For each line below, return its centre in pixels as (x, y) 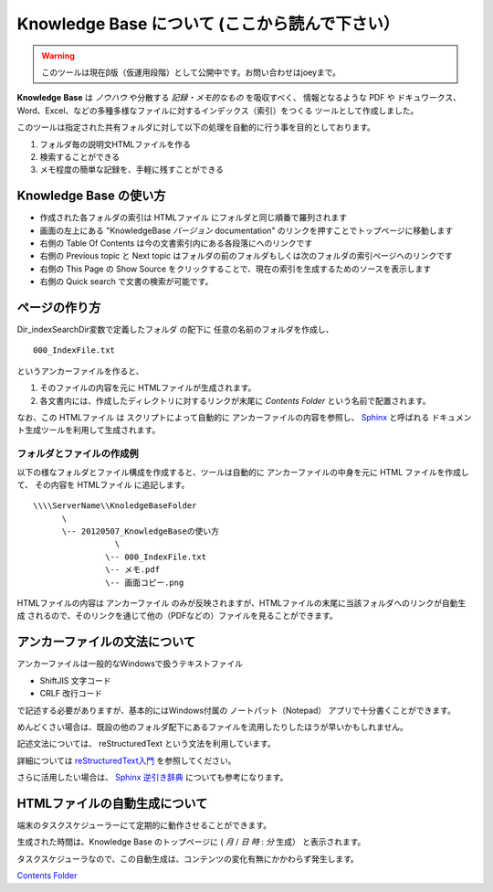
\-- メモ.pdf (132, 570)
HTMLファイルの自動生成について (112, 803)
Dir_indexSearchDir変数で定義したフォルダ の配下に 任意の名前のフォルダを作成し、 (175, 330)
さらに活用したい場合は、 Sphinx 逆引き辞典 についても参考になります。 (152, 778)
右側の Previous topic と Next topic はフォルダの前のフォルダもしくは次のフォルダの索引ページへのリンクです (246, 256)
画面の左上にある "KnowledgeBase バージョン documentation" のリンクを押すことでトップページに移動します (246, 230)
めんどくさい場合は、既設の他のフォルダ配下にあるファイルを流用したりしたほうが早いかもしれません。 (212, 727)
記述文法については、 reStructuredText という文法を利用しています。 (146, 744)
